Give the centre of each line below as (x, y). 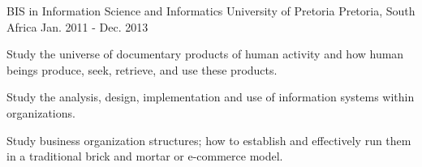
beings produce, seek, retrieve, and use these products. (142, 69)
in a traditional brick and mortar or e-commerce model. (145, 156)
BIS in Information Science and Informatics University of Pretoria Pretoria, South (211, 11)
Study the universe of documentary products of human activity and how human (205, 54)
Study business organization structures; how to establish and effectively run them (209, 140)
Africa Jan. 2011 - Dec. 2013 (78, 26)
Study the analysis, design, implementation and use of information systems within (211, 97)
